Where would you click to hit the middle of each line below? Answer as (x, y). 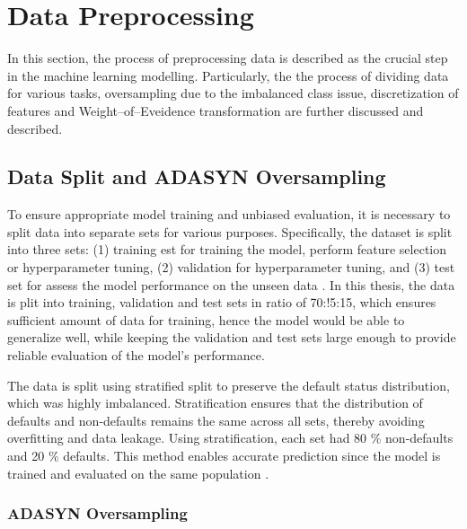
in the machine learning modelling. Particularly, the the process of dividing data (228, 75)
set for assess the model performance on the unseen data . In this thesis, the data (231, 284)
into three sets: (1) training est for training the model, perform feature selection (227, 249)
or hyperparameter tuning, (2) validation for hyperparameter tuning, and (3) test (231, 267)
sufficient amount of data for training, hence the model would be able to (206, 319)
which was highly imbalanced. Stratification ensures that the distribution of (215, 403)
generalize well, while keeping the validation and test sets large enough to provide (232, 337)
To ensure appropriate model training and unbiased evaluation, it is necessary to (229, 214)
